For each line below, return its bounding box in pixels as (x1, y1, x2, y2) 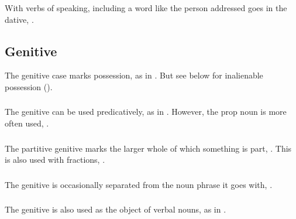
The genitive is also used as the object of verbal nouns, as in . (5, 203, 226, 215)
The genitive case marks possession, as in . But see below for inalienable (5, 69, 263, 81)
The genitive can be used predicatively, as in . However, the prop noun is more (5, 105, 287, 118)
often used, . (5, 117, 49, 129)
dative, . (5, 13, 34, 25)
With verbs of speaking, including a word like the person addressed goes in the (5, 1, 287, 13)
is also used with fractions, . (5, 153, 105, 166)
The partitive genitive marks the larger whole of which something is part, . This (5, 142, 292, 154)
